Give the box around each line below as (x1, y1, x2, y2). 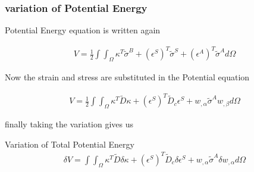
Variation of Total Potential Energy (5, 137, 134, 150)
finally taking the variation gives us (5, 118, 134, 130)
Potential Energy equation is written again (5, 24, 161, 36)
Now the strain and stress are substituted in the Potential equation (5, 71, 250, 83)
